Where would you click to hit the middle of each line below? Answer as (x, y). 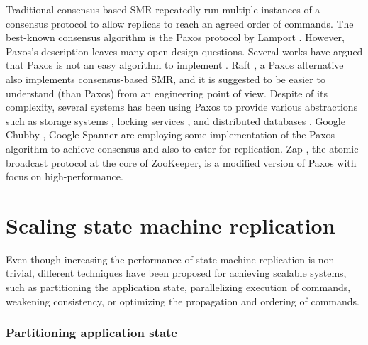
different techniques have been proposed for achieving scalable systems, (192, 273)
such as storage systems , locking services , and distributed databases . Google (175, 120)
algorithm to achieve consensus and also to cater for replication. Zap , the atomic (182, 148)
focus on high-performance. (65, 176)
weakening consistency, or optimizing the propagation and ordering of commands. (183, 301)
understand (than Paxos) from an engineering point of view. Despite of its (167, 93)
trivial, (20, 273)
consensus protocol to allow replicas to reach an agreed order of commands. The (180, 23)
